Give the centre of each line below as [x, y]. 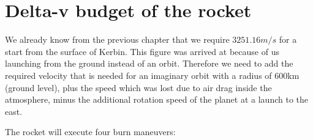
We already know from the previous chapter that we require [117, 39]
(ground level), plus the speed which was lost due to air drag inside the [138, 87]
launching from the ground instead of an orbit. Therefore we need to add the [149, 63]
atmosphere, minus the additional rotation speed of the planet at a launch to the [156, 99]
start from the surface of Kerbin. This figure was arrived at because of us [142, 51]
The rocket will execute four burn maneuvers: [90, 132]
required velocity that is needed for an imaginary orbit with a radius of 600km [152, 75]
